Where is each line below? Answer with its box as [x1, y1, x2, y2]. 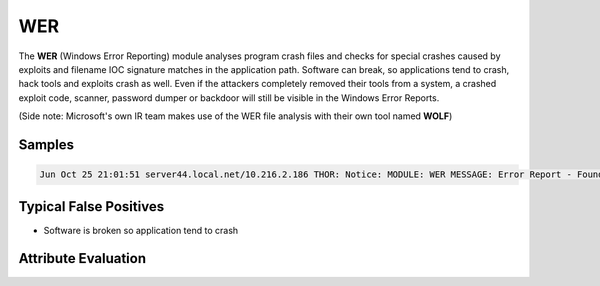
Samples [18, 136, 75, 153]
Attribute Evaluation [18, 250, 147, 267]
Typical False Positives [18, 198, 165, 215]
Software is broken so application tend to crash [43, 224, 239, 236]
